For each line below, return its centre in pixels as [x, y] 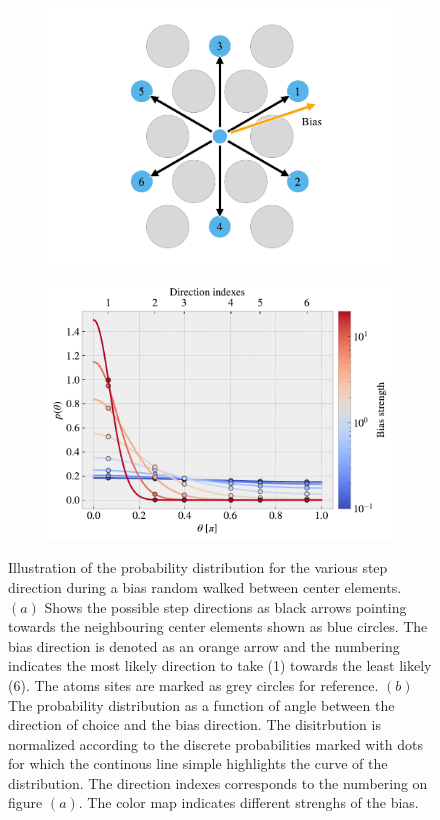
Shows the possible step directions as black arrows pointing [225, 606]
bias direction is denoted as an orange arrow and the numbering [204, 645]
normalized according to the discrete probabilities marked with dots [215, 743]
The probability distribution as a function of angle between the [201, 704]
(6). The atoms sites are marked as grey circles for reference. [193, 684]
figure [25, 802]
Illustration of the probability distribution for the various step [198, 567]
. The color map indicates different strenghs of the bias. [248, 802]
